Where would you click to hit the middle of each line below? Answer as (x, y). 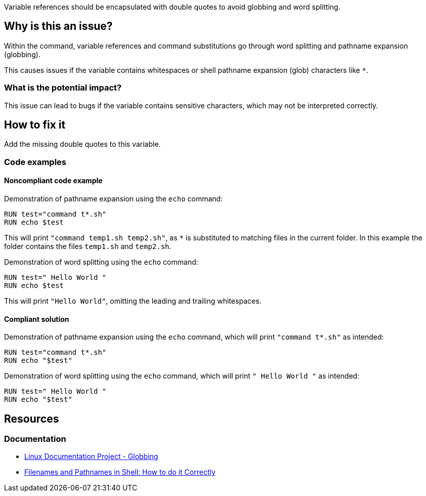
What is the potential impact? (63, 88)
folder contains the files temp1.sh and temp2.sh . (88, 246)
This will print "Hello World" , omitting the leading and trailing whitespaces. (133, 301)
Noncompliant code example (53, 181)
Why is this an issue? (58, 26)
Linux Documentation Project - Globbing (91, 457)
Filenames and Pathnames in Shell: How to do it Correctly (120, 472)
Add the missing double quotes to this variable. (82, 144)
